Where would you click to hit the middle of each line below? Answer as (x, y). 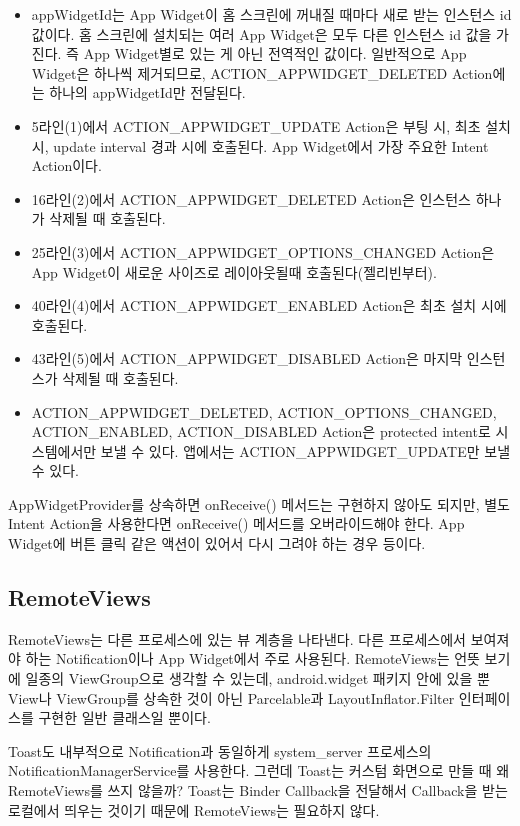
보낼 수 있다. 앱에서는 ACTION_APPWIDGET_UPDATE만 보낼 (305, 450)
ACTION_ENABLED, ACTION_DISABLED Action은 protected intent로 (261, 431)
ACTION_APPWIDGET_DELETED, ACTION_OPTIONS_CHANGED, (264, 411)
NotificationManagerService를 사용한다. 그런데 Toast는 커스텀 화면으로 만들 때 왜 (259, 770)
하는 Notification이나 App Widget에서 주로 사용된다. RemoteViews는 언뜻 (252, 658)
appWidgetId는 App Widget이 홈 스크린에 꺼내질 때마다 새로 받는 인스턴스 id (271, 14)
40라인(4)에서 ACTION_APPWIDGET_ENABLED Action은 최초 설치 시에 (269, 305)
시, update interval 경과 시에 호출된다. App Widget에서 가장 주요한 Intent (260, 145)
